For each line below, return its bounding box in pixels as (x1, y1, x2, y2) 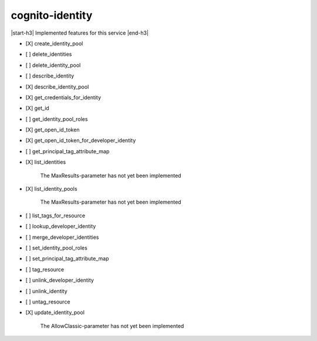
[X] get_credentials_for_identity (25, 94, 101, 101)
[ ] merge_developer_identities (25, 234, 99, 241)
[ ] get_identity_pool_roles (25, 115, 88, 123)
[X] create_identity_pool (25, 40, 83, 47)
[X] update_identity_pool (25, 309, 85, 316)
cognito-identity (11, 9, 93, 22)
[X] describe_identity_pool (25, 83, 89, 90)
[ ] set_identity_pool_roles (25, 244, 87, 251)
